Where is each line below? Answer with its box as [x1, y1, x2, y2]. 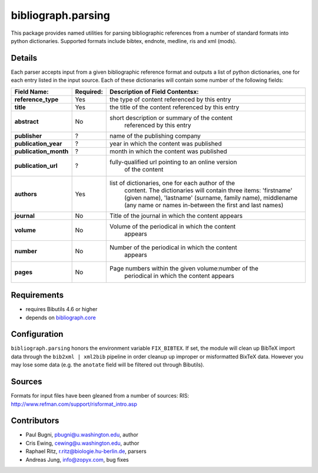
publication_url [14, 161, 58, 170]
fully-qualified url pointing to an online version [110, 158, 237, 166]
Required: [75, 87, 103, 95]
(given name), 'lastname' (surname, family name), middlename [124, 193, 297, 201]
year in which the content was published [110, 139, 222, 147]
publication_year [14, 139, 62, 147]
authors [14, 190, 38, 198]
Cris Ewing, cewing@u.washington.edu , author [25, 439, 140, 446]
